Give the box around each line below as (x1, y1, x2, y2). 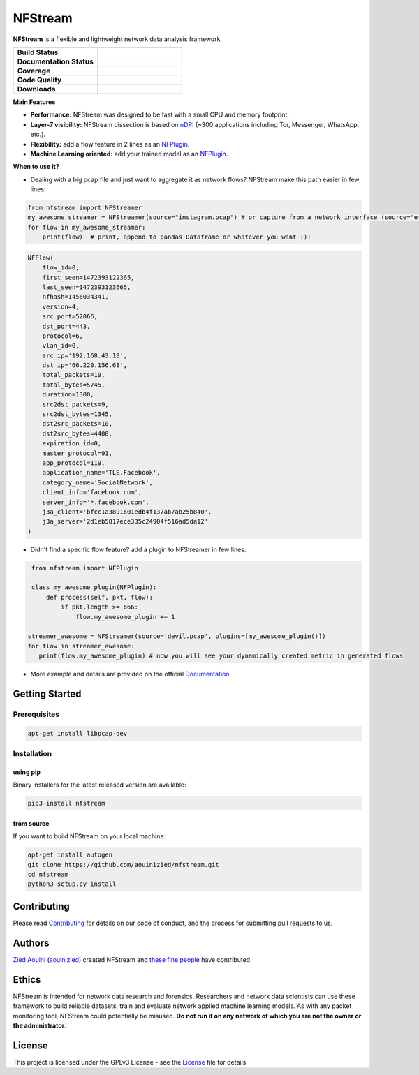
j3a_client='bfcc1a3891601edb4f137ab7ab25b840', (42, 507, 212, 516)
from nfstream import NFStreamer (27, 204, 142, 212)
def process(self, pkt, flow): (45, 593, 154, 601)
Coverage (17, 66, 51, 75)
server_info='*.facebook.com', (42, 498, 149, 506)
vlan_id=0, (42, 342, 80, 350)
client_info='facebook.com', (42, 489, 142, 496)
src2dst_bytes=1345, (42, 410, 113, 418)
